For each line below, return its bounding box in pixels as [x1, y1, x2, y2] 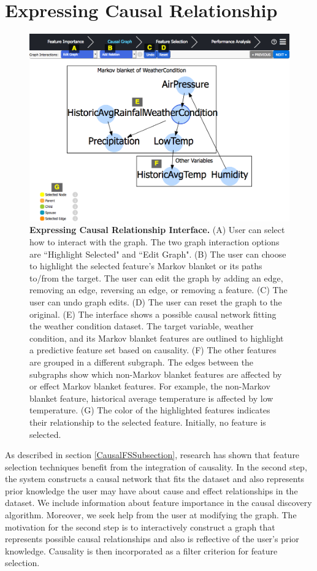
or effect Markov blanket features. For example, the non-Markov [29, 380, 270, 393]
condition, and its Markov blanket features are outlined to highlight [29, 331, 284, 344]
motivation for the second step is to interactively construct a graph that [5, 520, 275, 533]
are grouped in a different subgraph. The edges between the [29, 355, 254, 368]
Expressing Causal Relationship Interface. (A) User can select [29, 223, 285, 236]
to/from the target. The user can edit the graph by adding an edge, [29, 271, 283, 284]
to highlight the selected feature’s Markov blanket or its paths [29, 259, 262, 272]
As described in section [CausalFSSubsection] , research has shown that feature [5, 448, 300, 461]
